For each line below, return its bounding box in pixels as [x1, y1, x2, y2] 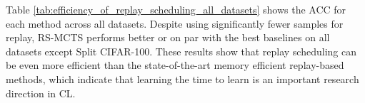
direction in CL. [6, 85, 76, 100]
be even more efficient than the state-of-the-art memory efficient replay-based [6, 58, 344, 72]
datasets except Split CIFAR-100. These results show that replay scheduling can [6, 43, 356, 58]
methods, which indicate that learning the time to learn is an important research [6, 71, 359, 86]
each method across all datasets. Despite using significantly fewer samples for [6, 16, 344, 31]
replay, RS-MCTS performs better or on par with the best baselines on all [6, 30, 330, 45]
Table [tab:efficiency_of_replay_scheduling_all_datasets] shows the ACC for [6, 2, 346, 16]
